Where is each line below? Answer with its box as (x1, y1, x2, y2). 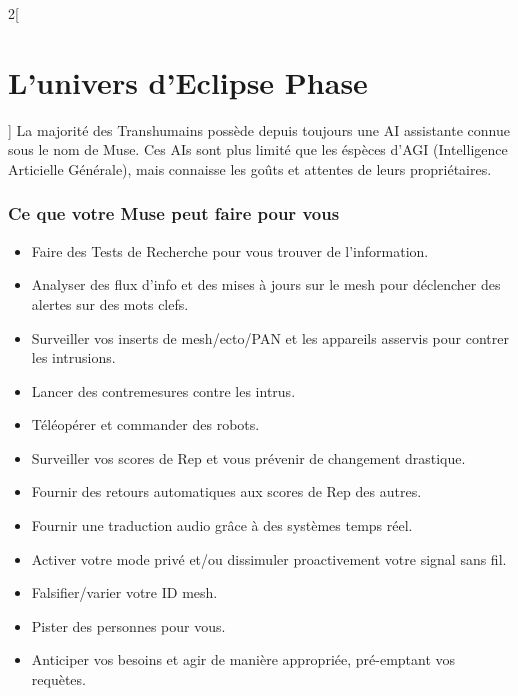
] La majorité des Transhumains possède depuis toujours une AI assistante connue (8, 119, 510, 140)
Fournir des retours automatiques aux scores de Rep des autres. (31, 481, 422, 502)
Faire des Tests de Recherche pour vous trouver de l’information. (31, 240, 429, 261)
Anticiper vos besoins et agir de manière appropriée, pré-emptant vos (31, 649, 456, 670)
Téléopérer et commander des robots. (31, 414, 260, 435)
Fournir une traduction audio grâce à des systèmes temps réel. (31, 515, 413, 536)
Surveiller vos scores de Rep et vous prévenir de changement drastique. (31, 447, 466, 468)
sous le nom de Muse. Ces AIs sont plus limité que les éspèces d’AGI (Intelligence (8, 139, 508, 160)
